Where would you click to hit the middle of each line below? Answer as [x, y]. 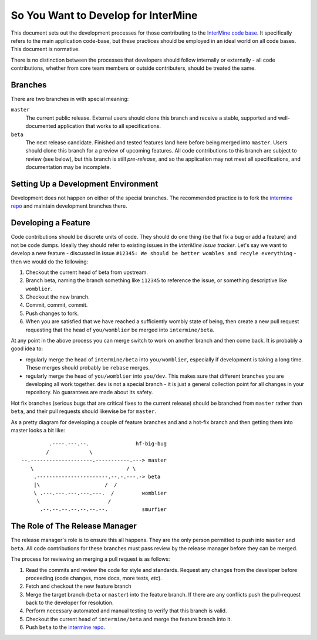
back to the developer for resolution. [70, 603]
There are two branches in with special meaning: [70, 99]
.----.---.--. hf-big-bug [108, 444]
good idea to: [27, 348]
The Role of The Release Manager [74, 526]
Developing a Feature [50, 223]
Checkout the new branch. [58, 297]
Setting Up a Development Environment [85, 184]
